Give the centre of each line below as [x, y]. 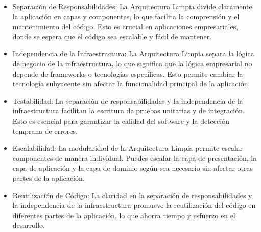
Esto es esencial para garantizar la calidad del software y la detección [121, 120]
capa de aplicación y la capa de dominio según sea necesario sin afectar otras [133, 168]
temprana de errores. [45, 131]
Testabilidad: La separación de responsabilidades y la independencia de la [128, 100]
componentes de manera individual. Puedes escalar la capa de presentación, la [135, 158]
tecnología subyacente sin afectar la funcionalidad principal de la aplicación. [131, 84]
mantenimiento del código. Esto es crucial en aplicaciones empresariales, [125, 26]
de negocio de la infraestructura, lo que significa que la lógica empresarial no [132, 63]
